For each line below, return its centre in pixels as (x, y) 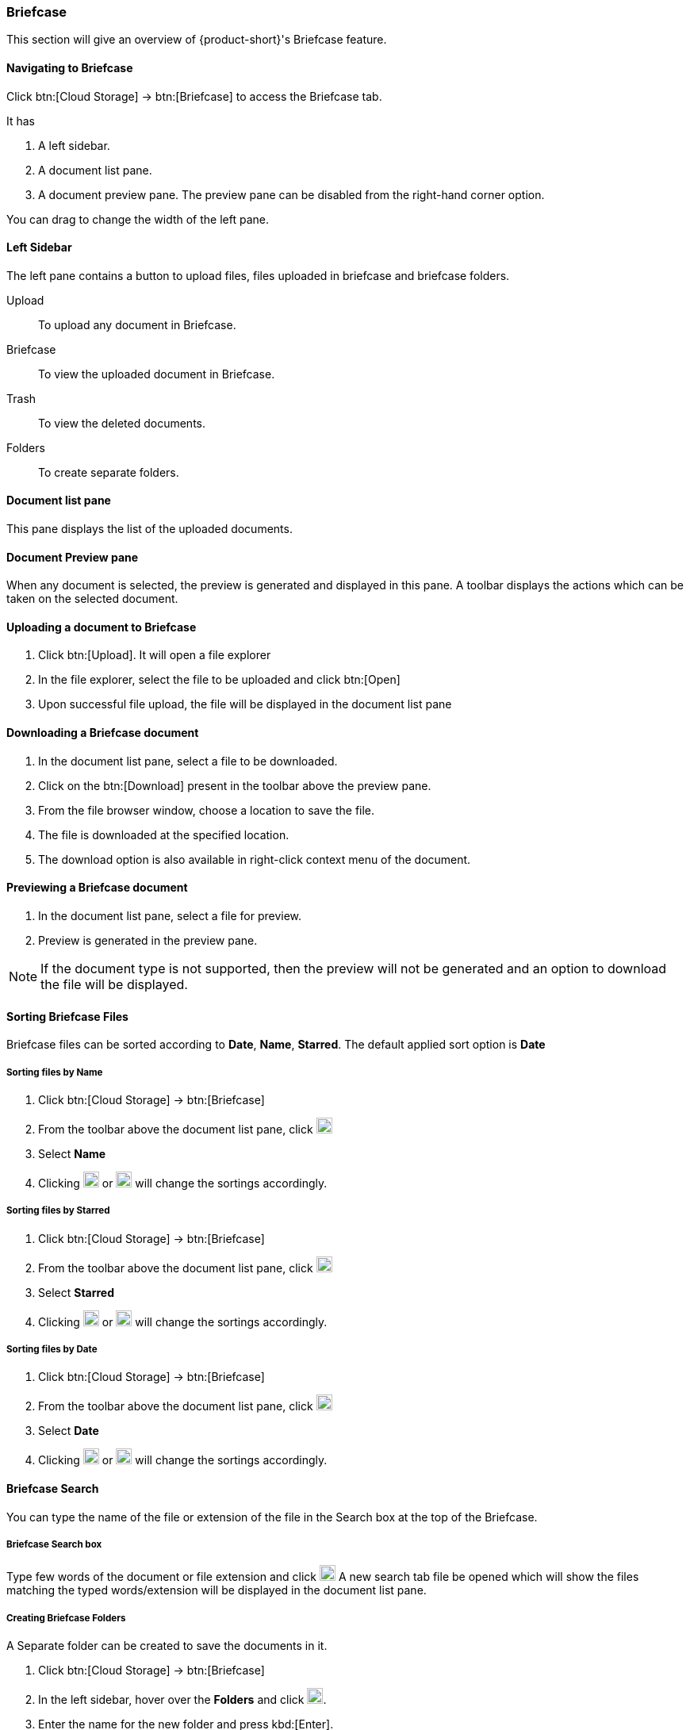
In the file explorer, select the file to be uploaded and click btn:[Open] (219, 680)
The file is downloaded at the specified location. (164, 834)
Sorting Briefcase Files (67, 1016)
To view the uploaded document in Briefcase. (157, 374)
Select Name (72, 1153)
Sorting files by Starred (58, 1211)
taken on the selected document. (92, 599)
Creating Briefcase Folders (66, 1618)
